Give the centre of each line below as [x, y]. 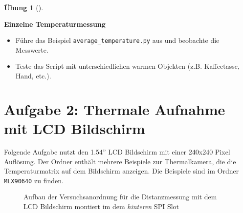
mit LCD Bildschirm [75, 128]
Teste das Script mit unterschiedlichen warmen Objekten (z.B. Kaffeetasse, [127, 66]
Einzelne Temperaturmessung [55, 24]
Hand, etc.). [33, 76]
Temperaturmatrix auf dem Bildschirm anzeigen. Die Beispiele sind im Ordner [121, 171]
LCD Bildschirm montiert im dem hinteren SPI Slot [101, 206]
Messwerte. [32, 49]
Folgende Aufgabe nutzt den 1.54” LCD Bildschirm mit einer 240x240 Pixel [117, 151]
